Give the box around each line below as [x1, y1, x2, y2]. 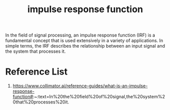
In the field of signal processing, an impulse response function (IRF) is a [5, 32, 155, 39]
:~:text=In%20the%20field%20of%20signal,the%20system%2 [32, 94, 165, 100]
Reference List [5, 66, 67, 78]
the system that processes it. [5, 48, 66, 54]
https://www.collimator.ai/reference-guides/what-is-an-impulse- [12, 83, 148, 89]
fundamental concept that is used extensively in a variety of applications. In [5, 38, 163, 44]
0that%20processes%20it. [12, 99, 70, 105]
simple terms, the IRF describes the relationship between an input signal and [5, 43, 165, 49]
